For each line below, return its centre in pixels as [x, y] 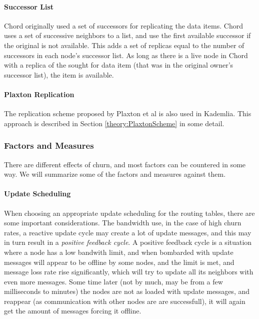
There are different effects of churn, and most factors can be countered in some [125, 164]
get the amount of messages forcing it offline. [73, 311]
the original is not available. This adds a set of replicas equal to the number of [124, 45]
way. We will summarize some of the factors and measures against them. [115, 174]
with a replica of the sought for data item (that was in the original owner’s [119, 65]
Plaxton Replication [39, 94]
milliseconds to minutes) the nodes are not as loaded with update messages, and [127, 291]
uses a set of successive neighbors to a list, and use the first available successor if [127, 35]
